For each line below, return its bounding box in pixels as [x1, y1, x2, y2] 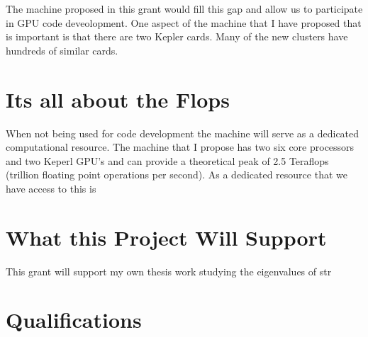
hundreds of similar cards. [6, 42, 118, 57]
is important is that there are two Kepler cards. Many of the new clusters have [6, 29, 348, 44]
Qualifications [6, 305, 142, 334]
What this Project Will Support [6, 222, 327, 251]
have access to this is [6, 181, 96, 195]
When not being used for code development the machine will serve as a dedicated [6, 125, 359, 140]
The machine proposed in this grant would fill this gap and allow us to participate [6, 1, 363, 16]
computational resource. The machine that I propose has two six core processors [6, 139, 355, 154]
